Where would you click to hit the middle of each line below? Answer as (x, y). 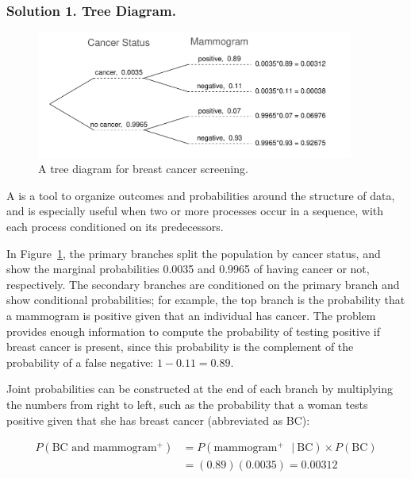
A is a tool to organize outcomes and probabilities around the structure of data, (201, 195)
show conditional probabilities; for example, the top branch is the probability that (206, 300)
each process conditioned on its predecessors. (115, 227)
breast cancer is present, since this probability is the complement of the (180, 347)
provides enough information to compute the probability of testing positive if (193, 331)
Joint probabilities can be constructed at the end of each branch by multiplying (200, 389)
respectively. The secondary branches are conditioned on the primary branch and (203, 284)
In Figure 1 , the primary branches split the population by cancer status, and (194, 253)
